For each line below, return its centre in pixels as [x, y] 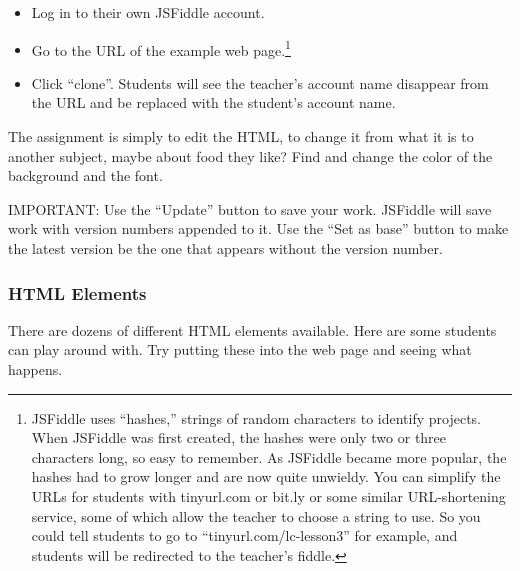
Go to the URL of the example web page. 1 [161, 48]
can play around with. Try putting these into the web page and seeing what [240, 349]
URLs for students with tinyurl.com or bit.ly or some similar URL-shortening [268, 495]
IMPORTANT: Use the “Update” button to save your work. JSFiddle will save [250, 208]
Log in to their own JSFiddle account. [148, 12]
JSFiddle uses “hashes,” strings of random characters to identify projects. [256, 417]
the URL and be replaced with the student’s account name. [213, 102]
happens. [35, 369]
